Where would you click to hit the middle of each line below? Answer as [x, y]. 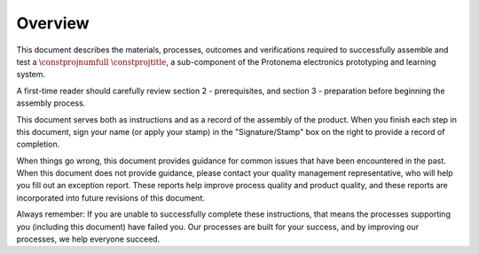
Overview [53, 23]
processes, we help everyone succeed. [88, 239]
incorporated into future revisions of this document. [111, 198]
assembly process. [51, 103]
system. [31, 75]
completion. [38, 144]
